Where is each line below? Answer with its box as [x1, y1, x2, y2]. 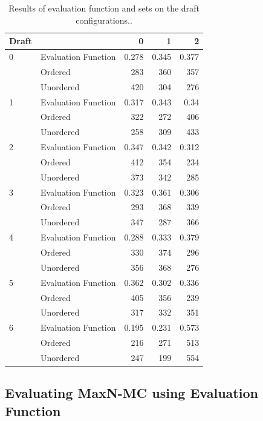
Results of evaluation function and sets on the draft [8, 2, 200, 14]
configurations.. [76, 13, 132, 26]
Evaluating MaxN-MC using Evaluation [5, 383, 258, 402]
